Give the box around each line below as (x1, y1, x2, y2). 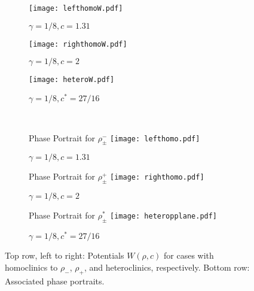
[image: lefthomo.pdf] (110, 134, 200, 143)
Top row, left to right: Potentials (5, 249, 124, 262)
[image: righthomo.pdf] (110, 173, 204, 182)
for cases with (164, 249, 214, 262)
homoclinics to (5, 260, 58, 273)
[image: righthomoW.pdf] (29, 40, 127, 48)
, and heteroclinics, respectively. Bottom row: (84, 260, 250, 273)
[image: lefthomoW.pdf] (29, 4, 123, 13)
